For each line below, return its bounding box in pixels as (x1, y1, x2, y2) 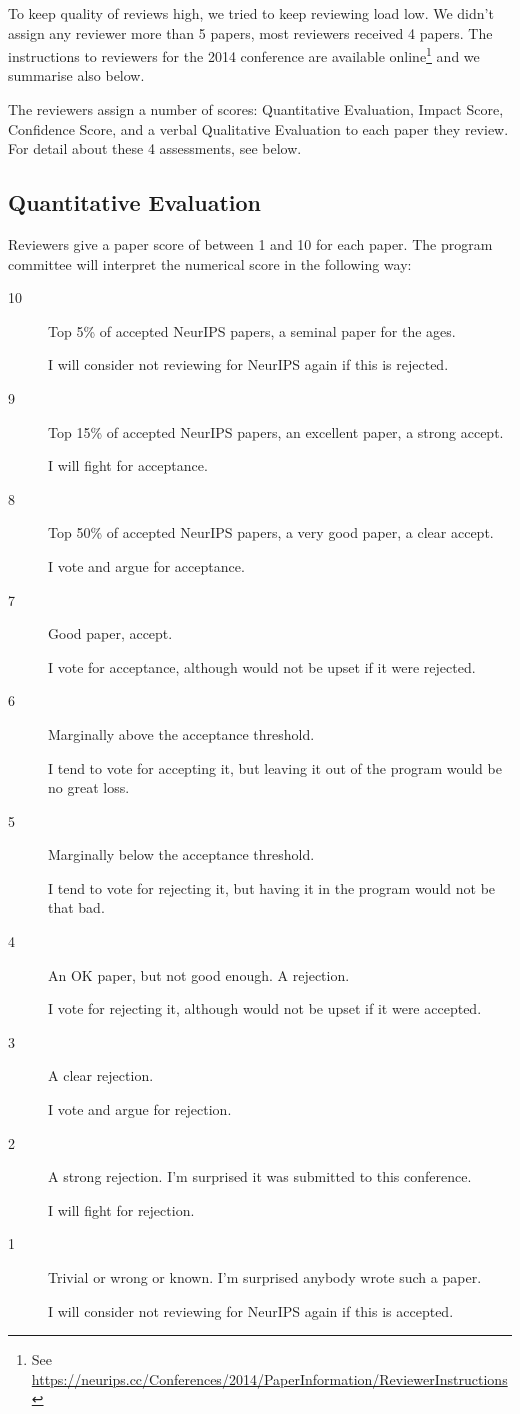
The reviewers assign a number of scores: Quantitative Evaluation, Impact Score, (8, 99, 504, 120)
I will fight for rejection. (48, 1199, 195, 1220)
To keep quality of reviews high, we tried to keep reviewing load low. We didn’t (8, 3, 494, 23)
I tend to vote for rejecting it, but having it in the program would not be (48, 877, 496, 898)
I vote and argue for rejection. (48, 1099, 232, 1120)
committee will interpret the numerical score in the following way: (8, 253, 412, 274)
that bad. (48, 897, 105, 918)
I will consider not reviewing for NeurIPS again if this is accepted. (48, 1300, 454, 1321)
